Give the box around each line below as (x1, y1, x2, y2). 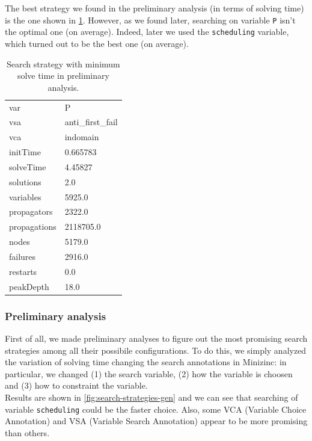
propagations (9, 220, 57, 233)
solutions (9, 175, 41, 188)
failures (9, 250, 36, 262)
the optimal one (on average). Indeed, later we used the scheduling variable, (5, 25, 289, 38)
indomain (64, 131, 99, 143)
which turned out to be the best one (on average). (5, 37, 189, 49)
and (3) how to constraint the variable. (5, 379, 148, 392)
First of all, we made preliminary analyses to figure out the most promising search (5, 332, 308, 344)
